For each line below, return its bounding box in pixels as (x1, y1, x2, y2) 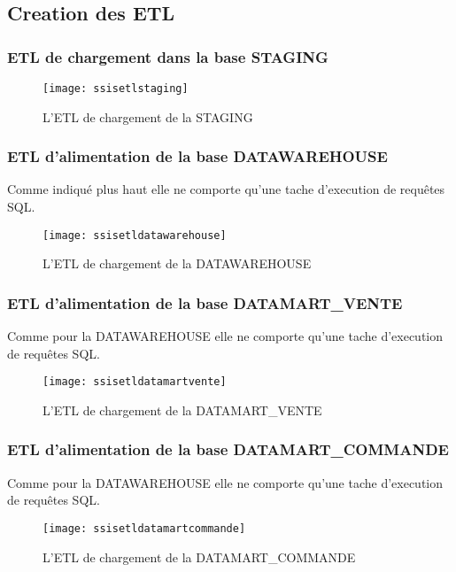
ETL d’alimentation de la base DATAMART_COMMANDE (7, 438, 449, 460)
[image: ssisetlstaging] (43, 82, 189, 95)
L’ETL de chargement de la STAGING (43, 107, 253, 126)
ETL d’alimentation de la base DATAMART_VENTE (7, 291, 403, 313)
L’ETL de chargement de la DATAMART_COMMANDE (43, 547, 356, 566)
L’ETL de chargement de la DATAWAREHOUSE (43, 254, 312, 273)
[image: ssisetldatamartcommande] (43, 522, 246, 535)
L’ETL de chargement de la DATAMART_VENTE (43, 400, 322, 419)
